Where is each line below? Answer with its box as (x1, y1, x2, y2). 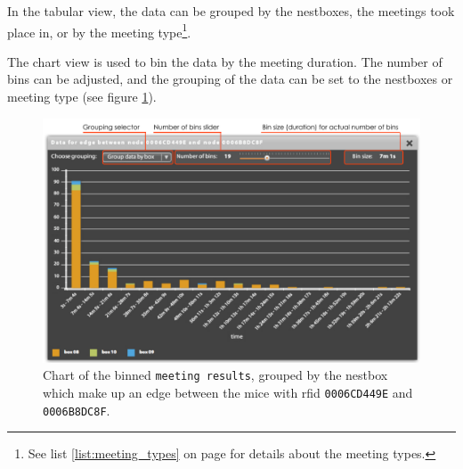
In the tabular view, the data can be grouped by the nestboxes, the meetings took (7, 2, 455, 20)
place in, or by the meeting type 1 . (7, 20, 191, 41)
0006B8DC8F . (43, 400, 110, 419)
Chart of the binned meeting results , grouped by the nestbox (43, 366, 388, 384)
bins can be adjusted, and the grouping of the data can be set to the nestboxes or (7, 70, 453, 88)
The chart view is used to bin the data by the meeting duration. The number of (7, 52, 443, 70)
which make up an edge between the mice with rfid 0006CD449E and (43, 383, 413, 401)
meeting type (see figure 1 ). (7, 87, 157, 106)
